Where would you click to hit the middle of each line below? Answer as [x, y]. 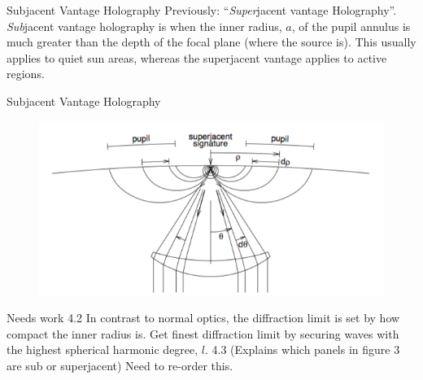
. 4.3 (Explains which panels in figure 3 [303, 349]
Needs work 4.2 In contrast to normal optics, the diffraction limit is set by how [203, 318]
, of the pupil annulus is [351, 26]
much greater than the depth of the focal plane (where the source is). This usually [211, 42]
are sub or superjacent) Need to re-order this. [120, 366]
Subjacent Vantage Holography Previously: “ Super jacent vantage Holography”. [202, 10]
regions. [26, 74]
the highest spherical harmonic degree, [102, 349]
